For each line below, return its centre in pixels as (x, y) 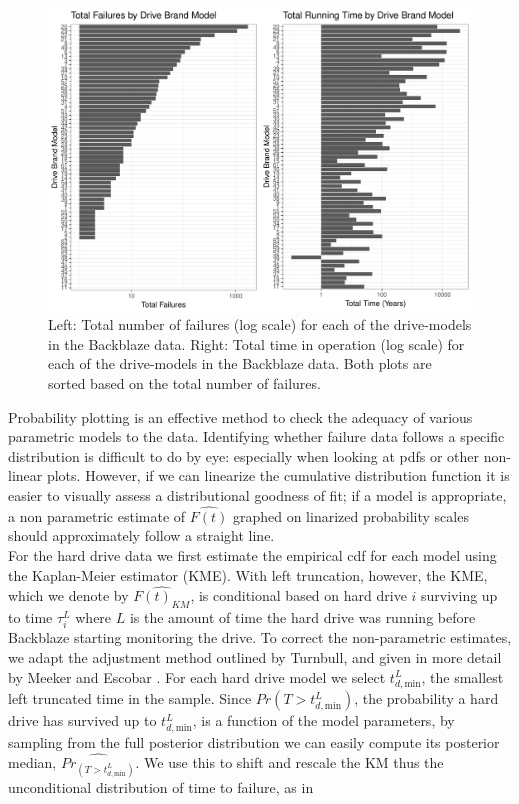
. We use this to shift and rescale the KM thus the (289, 761)
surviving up (459, 595)
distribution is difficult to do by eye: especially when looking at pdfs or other (244, 455)
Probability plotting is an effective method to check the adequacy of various (240, 416)
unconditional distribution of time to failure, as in (161, 787)
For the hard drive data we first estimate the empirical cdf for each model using (252, 555)
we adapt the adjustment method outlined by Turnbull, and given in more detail (255, 656)
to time (30, 617)
